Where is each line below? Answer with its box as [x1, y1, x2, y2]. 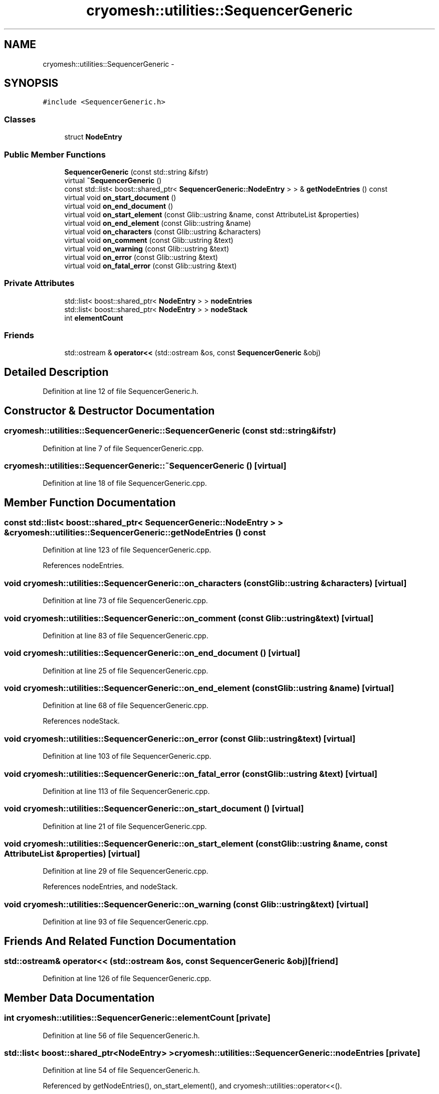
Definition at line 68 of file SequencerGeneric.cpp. [43, 701, 208, 710]
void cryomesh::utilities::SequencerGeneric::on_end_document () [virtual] [4, 648, 300, 658]
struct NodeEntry [64, 132, 122, 142]
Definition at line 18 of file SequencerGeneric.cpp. [43, 479, 207, 488]
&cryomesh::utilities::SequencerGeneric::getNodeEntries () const [4, 527, 266, 538]
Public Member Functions [4, 149, 106, 160]
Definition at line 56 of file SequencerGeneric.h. [43, 1031, 200, 1040]
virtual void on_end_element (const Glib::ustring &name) [64, 218, 251, 227]
